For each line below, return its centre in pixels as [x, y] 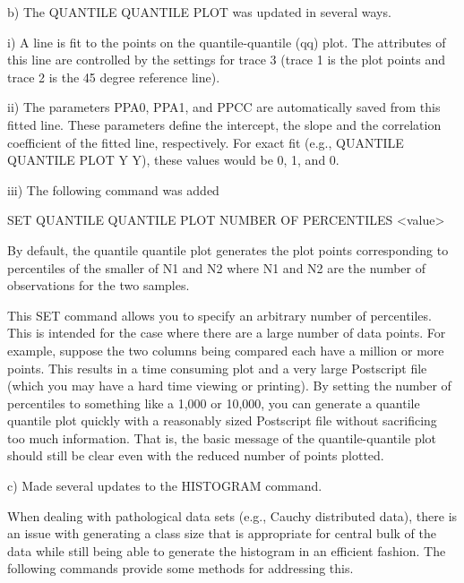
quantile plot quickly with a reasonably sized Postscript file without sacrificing [222, 420]
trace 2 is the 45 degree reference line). [114, 77]
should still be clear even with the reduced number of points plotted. [196, 455]
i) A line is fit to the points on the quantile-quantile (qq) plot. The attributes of [227, 42]
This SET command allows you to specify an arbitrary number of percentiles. [219, 315]
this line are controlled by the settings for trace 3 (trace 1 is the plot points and [227, 60]
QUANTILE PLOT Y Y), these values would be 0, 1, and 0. [173, 160]
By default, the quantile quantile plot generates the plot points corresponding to [228, 249]
